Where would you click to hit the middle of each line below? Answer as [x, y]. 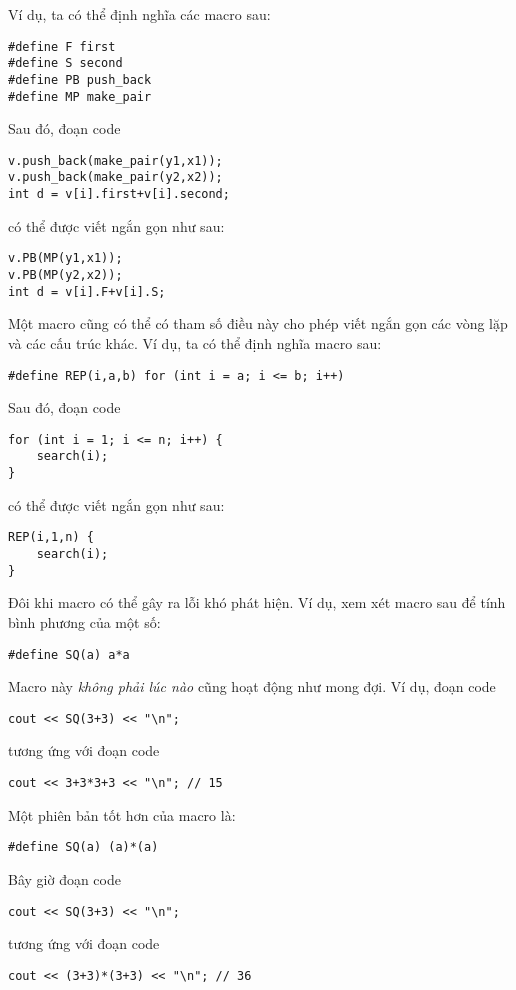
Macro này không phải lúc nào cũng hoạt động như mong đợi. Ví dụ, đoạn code [252, 686]
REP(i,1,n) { [51, 537]
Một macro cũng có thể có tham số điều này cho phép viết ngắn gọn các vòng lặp [258, 323]
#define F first [62, 46]
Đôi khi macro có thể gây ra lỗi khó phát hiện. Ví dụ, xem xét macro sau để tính [257, 602]
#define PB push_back [80, 79]
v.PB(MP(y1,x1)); [65, 258]
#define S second [65, 63]
